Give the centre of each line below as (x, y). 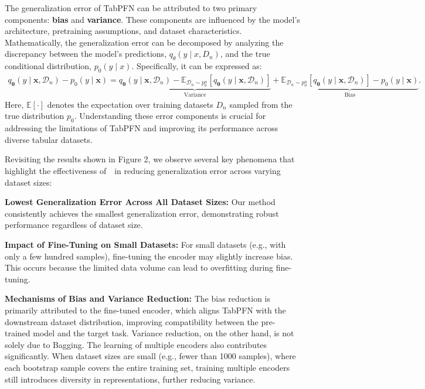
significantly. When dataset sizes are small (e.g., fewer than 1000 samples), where (150, 356)
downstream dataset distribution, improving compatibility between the (132, 321)
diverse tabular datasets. (49, 139)
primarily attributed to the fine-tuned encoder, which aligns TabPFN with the (145, 310)
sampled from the (261, 104)
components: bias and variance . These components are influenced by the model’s (152, 19)
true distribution (35, 116)
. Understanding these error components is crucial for (170, 116)
